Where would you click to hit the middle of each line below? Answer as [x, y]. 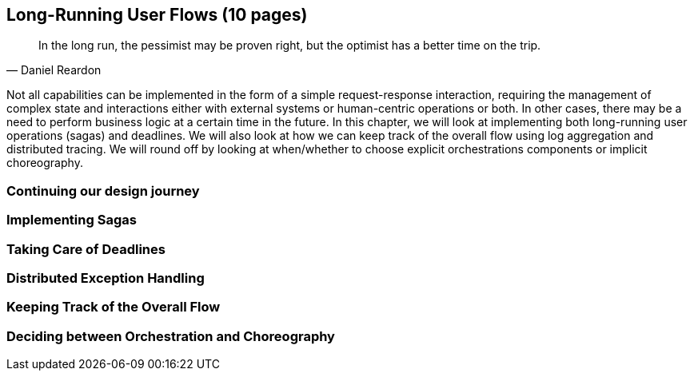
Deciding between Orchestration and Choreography [171, 336]
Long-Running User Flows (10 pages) [157, 15]
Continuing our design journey [103, 190]
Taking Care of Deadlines [86, 249]
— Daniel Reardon [54, 70]
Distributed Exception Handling [106, 278]
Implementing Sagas [72, 220]
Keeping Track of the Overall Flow [114, 307]
